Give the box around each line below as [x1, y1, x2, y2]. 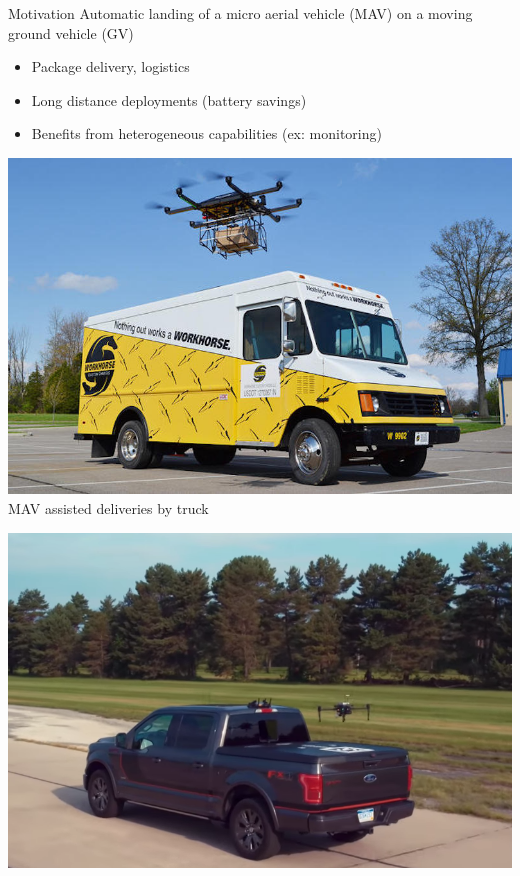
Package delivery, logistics [31, 56, 190, 77]
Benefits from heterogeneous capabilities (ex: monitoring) [31, 123, 382, 144]
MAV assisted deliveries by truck [8, 497, 209, 518]
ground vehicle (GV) [8, 22, 134, 43]
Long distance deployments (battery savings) [31, 89, 307, 110]
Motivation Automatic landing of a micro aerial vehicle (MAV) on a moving [8, 3, 473, 23]
